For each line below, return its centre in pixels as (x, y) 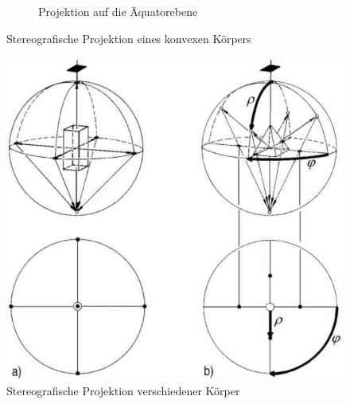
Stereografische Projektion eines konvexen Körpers (129, 38)
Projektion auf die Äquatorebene (118, 11)
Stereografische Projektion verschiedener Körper (123, 391)
